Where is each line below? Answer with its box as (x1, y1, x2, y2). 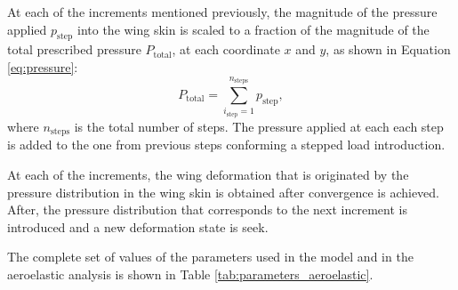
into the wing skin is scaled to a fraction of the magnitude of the (77, 20, 430, 38)
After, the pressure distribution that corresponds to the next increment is (7, 200, 407, 219)
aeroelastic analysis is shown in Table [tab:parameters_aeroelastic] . (7, 265, 374, 283)
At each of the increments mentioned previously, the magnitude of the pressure (7, 3, 438, 20)
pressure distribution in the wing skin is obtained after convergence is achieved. (7, 182, 439, 201)
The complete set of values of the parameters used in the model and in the (7, 247, 414, 266)
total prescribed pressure (7, 40, 141, 59)
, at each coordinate (172, 40, 280, 59)
